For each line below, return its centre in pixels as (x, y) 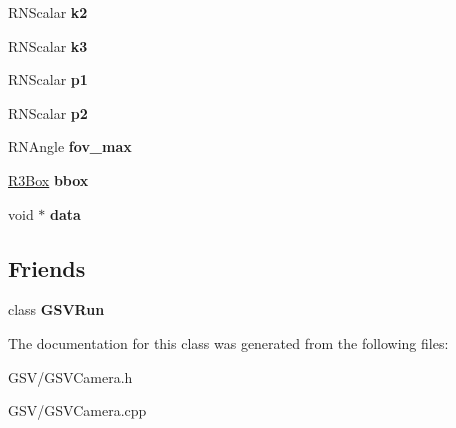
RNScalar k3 (48, 45)
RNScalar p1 (48, 79)
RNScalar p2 (48, 112)
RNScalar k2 (48, 12)
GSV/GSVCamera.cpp (77, 410)
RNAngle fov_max (70, 146)
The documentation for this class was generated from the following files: (228, 342)
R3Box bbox (48, 179)
